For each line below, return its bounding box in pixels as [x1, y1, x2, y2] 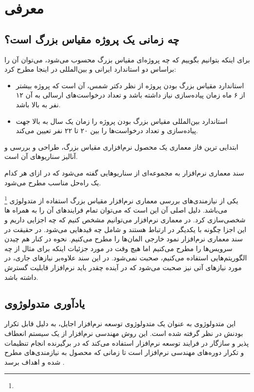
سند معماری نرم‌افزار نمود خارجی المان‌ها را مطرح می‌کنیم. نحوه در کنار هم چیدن [4, 234, 243, 244]
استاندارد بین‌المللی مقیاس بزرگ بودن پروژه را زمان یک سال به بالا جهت [16, 116, 228, 126]
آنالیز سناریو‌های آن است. [4, 151, 78, 161]
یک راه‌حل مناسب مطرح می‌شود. [4, 177, 101, 187]
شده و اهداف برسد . [4, 356, 65, 367]
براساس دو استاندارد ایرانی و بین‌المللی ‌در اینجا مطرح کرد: [4, 64, 176, 74]
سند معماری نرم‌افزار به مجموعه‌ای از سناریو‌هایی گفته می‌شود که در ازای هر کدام [4, 167, 244, 177]
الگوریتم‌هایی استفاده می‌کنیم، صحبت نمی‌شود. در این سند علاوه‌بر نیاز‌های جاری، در [4, 253, 247, 263]
